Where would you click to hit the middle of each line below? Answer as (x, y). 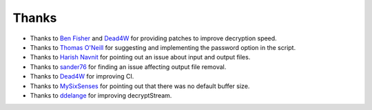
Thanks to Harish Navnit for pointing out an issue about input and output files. (140, 57)
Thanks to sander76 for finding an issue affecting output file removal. (128, 67)
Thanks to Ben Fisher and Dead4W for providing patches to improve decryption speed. (153, 38)
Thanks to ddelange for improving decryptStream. (101, 95)
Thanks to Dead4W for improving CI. (82, 77)
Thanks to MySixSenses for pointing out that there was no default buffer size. (140, 86)
